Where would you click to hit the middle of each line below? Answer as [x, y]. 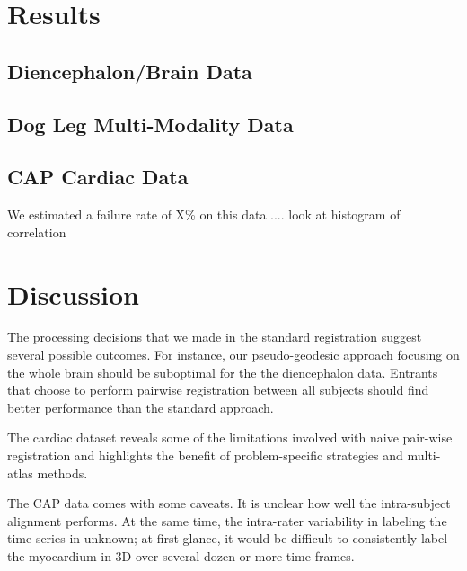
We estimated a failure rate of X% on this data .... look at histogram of [204, 214]
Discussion [73, 294]
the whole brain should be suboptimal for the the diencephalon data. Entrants [223, 372]
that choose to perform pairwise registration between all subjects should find [218, 390]
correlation [37, 232]
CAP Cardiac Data [98, 177]
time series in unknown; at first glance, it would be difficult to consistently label [228, 538]
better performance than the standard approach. [141, 407]
